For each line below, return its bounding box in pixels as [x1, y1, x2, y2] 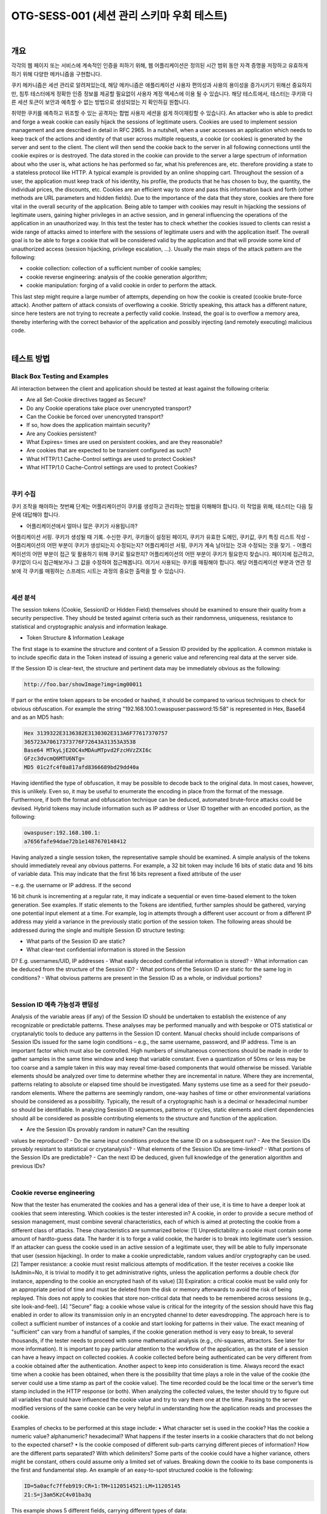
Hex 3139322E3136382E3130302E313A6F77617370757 [24, 730, 168, 737]
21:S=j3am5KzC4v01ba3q [24, 1491, 91, 1498]
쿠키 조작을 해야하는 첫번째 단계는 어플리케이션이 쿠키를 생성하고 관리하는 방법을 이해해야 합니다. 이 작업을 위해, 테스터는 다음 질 [11, 503, 313, 510]
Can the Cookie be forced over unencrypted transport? [26, 412, 163, 420]
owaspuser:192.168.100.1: [24, 830, 101, 836]
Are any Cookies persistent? [26, 430, 97, 437]
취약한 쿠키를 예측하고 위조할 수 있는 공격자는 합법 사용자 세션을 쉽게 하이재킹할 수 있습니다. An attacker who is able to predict [11, 110, 313, 117]
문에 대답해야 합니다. [11, 511, 60, 518]
